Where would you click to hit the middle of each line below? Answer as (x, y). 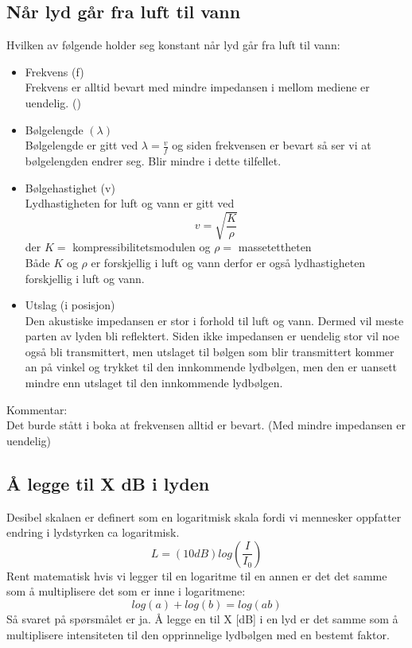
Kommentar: (37, 409)
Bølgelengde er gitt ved (82, 145)
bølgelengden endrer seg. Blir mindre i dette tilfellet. (153, 161)
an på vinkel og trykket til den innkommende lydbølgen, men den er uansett (211, 367)
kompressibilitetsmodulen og (142, 247)
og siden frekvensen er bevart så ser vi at (272, 145)
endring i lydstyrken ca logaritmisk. (93, 532)
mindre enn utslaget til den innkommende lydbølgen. (154, 383)
